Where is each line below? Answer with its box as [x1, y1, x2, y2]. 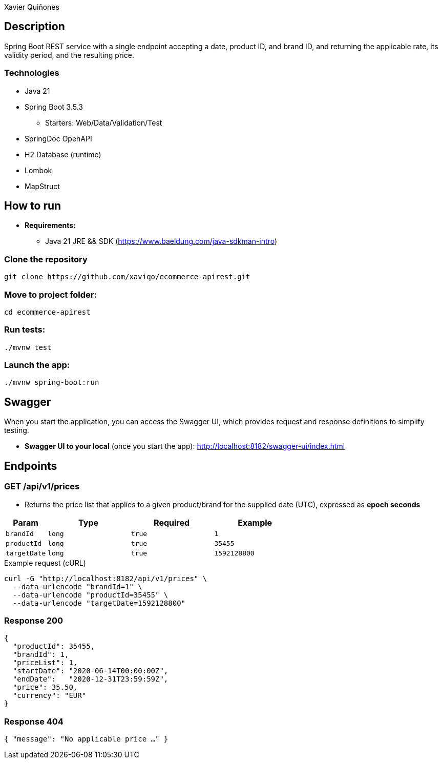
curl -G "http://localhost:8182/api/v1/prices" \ [4, 574, 207, 583]
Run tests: [4, 324, 46, 335]
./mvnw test [4, 343, 52, 352]
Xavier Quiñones [4, 3, 59, 11]
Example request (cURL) [4, 558, 86, 567]
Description [4, 20, 65, 33]
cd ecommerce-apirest [4, 307, 91, 316]
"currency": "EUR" [12, 691, 87, 700]
